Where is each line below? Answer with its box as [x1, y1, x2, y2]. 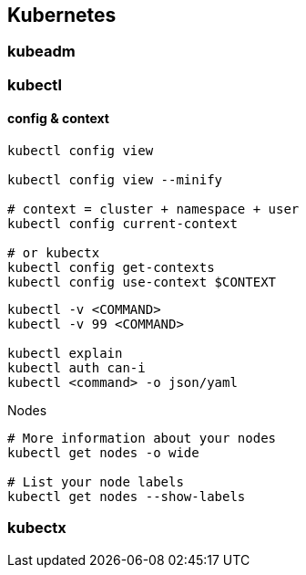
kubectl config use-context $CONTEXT [7, 275, 277, 290]
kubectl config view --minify [7, 172, 223, 188]
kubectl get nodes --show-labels [7, 489, 246, 505]
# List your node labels [7, 475, 184, 490]
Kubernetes [7, 4, 117, 26]
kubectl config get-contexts [7, 260, 215, 276]
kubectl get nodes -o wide [7, 445, 199, 461]
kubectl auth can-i [7, 361, 146, 376]
